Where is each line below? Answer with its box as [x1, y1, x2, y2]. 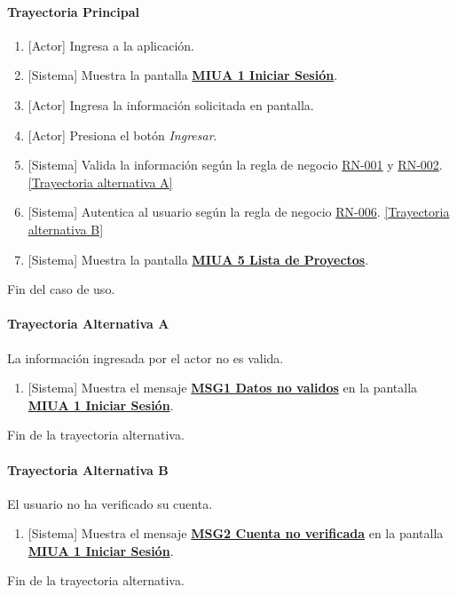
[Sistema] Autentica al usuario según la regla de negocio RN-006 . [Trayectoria [28, 202, 450, 221]
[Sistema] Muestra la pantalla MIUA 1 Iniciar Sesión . [28, 66, 338, 84]
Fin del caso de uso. [7, 280, 115, 298]
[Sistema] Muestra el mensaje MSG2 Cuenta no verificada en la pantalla [28, 524, 444, 543]
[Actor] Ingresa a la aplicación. [28, 36, 195, 54]
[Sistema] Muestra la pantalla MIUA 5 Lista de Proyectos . [28, 250, 369, 268]
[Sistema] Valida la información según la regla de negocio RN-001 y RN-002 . [28, 155, 443, 174]
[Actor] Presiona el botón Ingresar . [28, 125, 217, 144]
